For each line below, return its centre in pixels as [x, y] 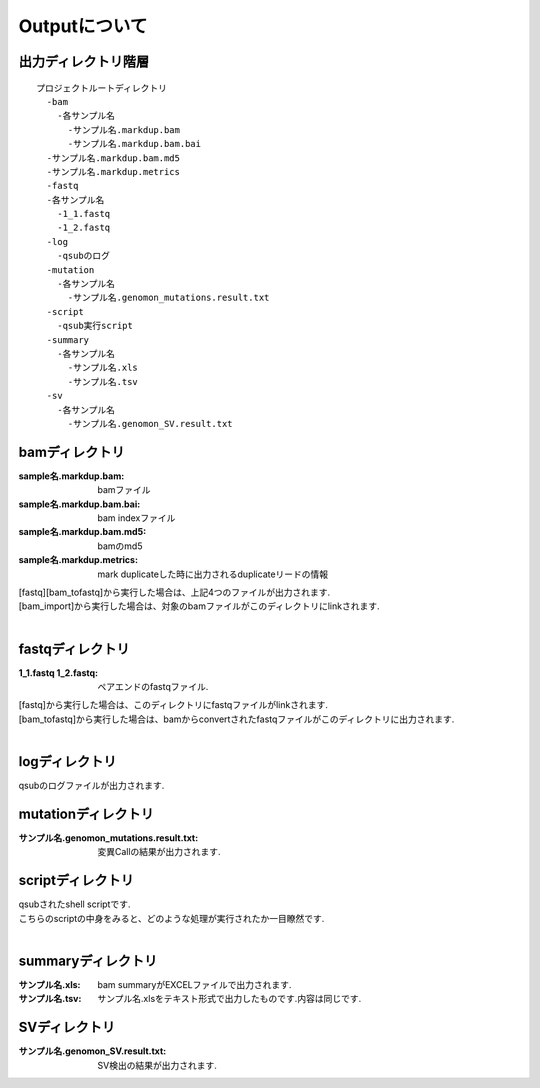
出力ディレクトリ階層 [84, 61]
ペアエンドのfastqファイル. [153, 687]
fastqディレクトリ [74, 648]
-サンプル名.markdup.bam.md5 [113, 158]
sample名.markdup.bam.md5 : [82, 532]
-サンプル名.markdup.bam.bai [134, 144]
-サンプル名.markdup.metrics [113, 171]
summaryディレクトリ [88, 960]
